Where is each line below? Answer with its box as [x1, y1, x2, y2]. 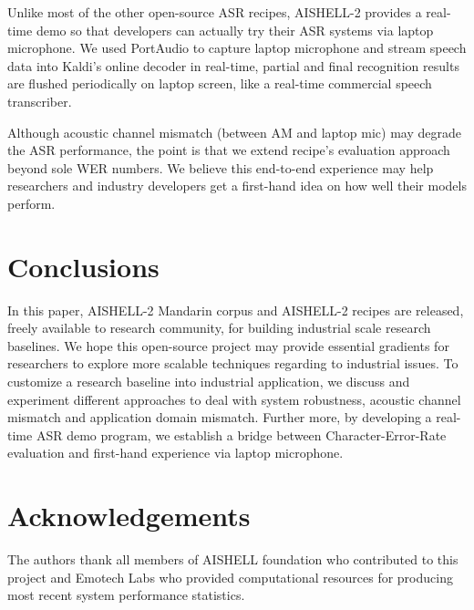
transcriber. [7, 91, 72, 110]
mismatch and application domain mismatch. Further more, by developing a [7, 408, 432, 427]
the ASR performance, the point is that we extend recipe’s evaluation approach [7, 140, 450, 160]
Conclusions [7, 247, 160, 284]
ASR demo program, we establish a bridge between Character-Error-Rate [36, 425, 447, 444]
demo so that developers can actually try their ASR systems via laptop [36, 20, 434, 39]
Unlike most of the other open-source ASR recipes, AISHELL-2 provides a [7, 3, 422, 21]
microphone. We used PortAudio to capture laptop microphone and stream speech [7, 38, 467, 57]
